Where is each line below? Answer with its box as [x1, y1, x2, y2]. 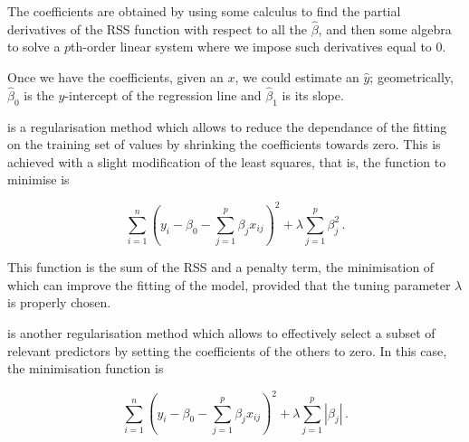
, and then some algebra [318, 19, 452, 38]
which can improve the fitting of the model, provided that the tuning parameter [7, 275, 451, 294]
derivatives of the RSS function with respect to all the [7, 19, 307, 38]
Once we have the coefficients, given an [7, 68, 224, 86]
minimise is [7, 170, 70, 189]
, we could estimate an [234, 68, 359, 86]
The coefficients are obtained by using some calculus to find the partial [7, 2, 401, 20]
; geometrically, [369, 68, 454, 86]
